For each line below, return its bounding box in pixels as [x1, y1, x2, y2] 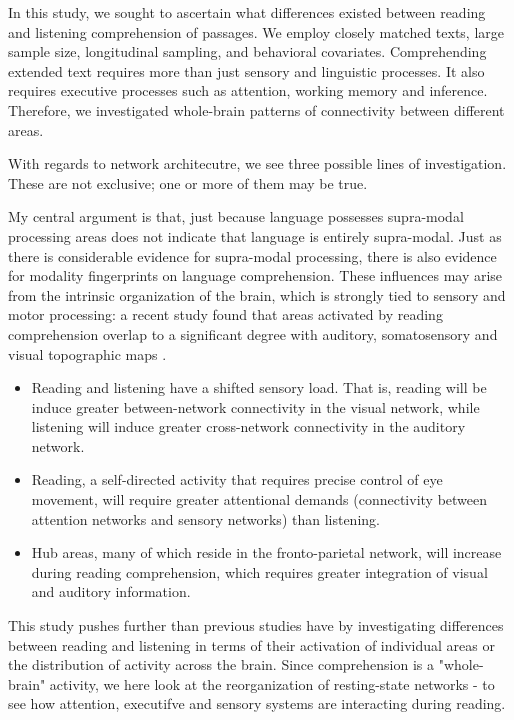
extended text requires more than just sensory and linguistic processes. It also [8, 60, 485, 81]
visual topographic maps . [8, 343, 167, 364]
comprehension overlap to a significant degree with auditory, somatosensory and [8, 323, 498, 344]
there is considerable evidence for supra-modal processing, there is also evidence [8, 245, 497, 266]
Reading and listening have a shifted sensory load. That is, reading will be [31, 377, 487, 398]
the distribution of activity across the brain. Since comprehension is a [8, 654, 435, 675]
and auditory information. [31, 581, 191, 602]
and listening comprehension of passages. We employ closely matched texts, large [8, 21, 505, 42]
